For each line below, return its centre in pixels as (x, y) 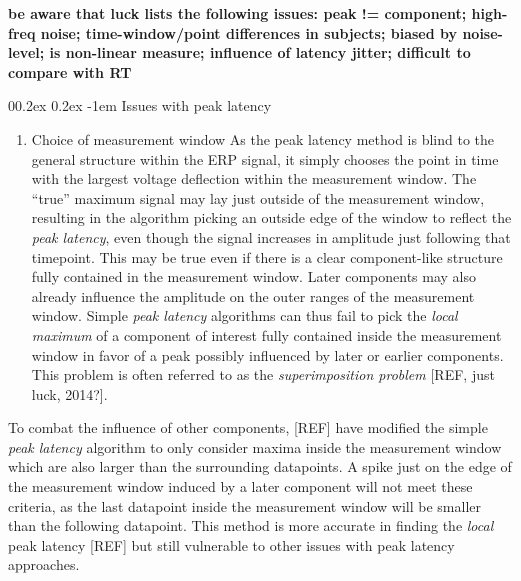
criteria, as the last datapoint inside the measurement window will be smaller (245, 505)
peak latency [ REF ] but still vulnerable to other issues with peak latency (231, 544)
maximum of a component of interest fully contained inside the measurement (266, 334)
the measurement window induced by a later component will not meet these (240, 486)
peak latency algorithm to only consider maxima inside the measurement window (255, 446)
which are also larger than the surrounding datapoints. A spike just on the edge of (260, 466)
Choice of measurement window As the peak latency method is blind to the (263, 138)
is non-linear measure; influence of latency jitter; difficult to (260, 52)
